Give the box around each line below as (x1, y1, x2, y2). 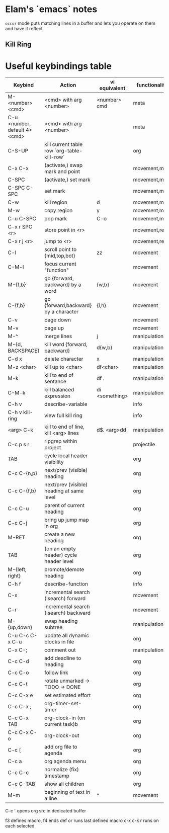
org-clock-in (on (44, 714, 86, 721)
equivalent (99, 85, 126, 92)
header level (44, 558, 74, 565)
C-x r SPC (8, 223, 33, 230)
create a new (44, 531, 75, 538)
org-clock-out (44, 732, 79, 739)
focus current (44, 261, 76, 268)
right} (8, 572, 21, 579)
